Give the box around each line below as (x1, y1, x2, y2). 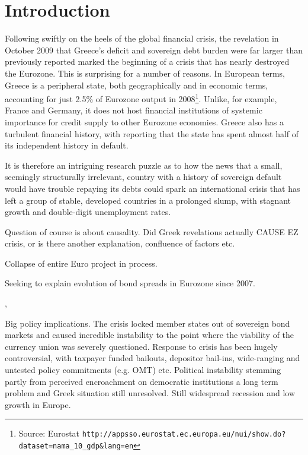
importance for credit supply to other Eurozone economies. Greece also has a (5, 115, 284, 128)
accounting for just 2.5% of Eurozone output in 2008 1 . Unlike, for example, (5, 91, 277, 105)
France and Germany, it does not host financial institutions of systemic (5, 104, 262, 116)
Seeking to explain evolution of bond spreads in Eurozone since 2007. (5, 277, 255, 289)
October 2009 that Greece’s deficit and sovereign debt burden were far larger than (5, 43, 303, 56)
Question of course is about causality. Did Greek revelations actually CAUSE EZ (5, 225, 299, 238)
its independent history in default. (5, 139, 129, 151)
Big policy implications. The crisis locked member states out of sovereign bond (5, 317, 290, 329)
